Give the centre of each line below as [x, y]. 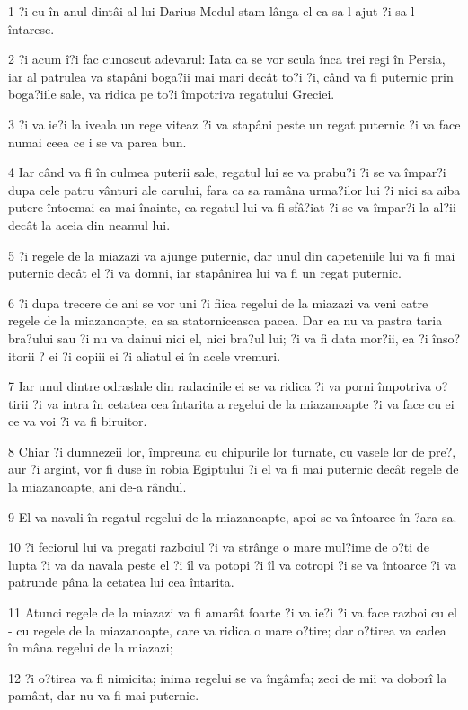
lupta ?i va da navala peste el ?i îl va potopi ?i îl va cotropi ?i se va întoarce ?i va [233, 564]
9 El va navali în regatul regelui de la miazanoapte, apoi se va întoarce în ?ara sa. [233, 516]
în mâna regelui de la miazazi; [91, 648]
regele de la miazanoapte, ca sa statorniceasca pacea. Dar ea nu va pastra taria [225, 320]
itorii [22, 355]
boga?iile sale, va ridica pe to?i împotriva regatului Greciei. [172, 94]
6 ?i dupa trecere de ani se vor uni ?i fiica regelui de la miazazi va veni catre [218, 302]
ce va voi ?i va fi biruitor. [78, 421]
